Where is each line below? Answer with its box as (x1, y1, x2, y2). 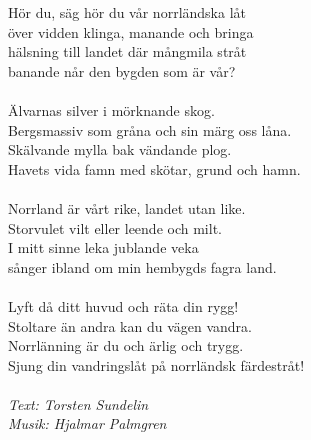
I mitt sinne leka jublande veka (8, 237, 199, 258)
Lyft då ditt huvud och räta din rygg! (8, 295, 239, 316)
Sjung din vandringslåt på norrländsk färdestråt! (8, 354, 305, 375)
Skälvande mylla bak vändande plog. (8, 139, 232, 160)
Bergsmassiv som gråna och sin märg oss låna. (8, 119, 292, 140)
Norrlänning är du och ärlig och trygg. (8, 335, 244, 356)
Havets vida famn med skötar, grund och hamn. (8, 158, 301, 179)
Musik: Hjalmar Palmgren (8, 413, 167, 434)
